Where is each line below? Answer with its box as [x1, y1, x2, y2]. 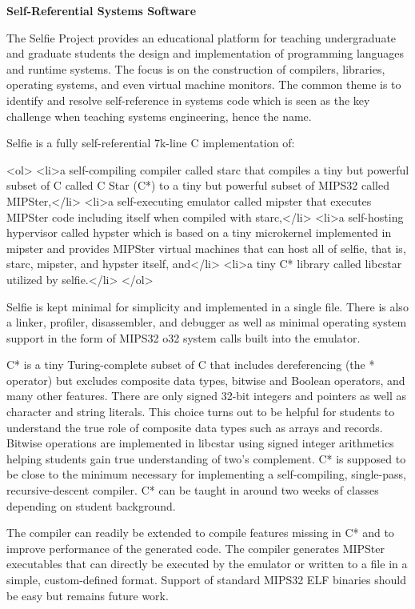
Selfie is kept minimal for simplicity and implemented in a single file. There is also [6, 298, 409, 315]
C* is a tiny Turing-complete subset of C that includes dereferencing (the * [6, 356, 375, 373]
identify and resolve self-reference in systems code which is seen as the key [6, 91, 370, 108]
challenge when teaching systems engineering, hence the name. [6, 107, 312, 124]
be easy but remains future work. [6, 587, 169, 603]
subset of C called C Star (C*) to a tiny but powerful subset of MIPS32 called [6, 177, 389, 194]
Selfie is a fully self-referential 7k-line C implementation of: [6, 134, 295, 151]
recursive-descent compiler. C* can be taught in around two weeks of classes [6, 482, 379, 499]
